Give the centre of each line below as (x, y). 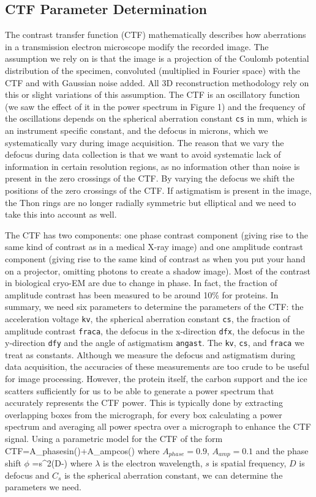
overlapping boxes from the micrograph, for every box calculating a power (144, 414)
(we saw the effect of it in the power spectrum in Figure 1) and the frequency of (155, 106)
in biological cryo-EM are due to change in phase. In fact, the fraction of (141, 283)
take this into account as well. (61, 214)
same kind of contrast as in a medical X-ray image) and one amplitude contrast (154, 247)
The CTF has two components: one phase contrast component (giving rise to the (156, 234)
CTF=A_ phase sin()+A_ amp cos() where (82, 450)
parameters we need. (43, 487)
